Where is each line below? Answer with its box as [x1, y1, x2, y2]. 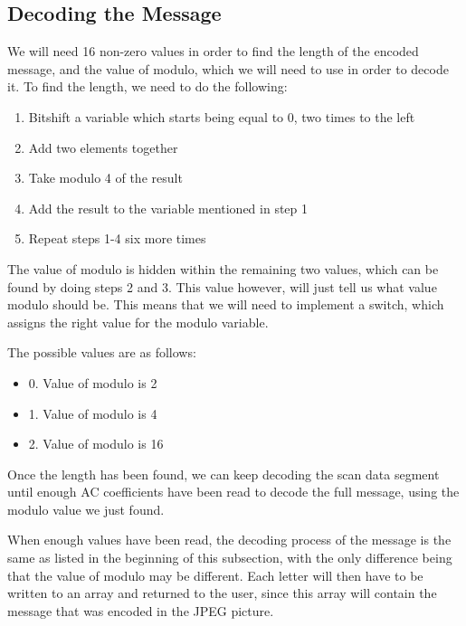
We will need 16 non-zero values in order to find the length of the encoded [7, 42, 419, 61]
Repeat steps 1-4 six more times [28, 229, 206, 248]
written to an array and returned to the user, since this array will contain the [7, 583, 437, 602]
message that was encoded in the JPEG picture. [7, 601, 274, 620]
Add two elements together [28, 138, 178, 156]
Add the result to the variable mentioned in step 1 [28, 198, 309, 217]
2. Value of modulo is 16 [28, 434, 164, 453]
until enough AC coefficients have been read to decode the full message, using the [7, 482, 460, 501]
